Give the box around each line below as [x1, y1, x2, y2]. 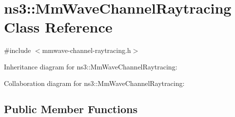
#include [4, 45, 31, 55]
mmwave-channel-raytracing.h [42, 45, 131, 55]
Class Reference [4, 17, 113, 37]
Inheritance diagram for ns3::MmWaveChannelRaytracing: [4, 61, 177, 71]
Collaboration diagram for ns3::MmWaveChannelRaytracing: [4, 78, 185, 88]
